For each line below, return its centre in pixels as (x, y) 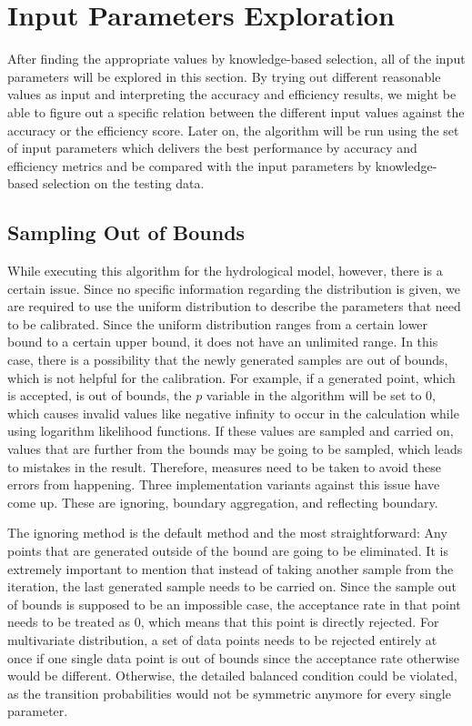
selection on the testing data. (123, 183)
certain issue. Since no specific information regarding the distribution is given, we (234, 288)
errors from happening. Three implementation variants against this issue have (224, 484)
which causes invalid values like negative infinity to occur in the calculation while (233, 413)
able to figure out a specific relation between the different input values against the (236, 111)
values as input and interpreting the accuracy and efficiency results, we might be (232, 94)
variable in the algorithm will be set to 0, (321, 395)
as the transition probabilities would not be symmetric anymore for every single (229, 693)
